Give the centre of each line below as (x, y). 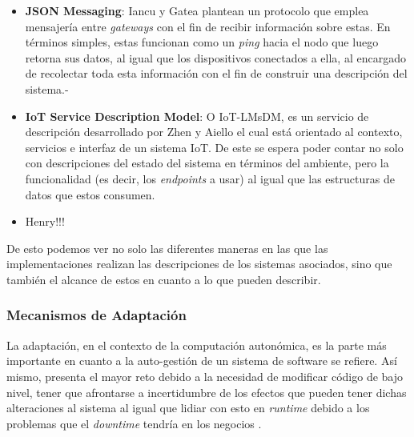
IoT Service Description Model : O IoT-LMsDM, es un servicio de (197, 116)
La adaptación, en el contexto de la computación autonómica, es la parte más (197, 345)
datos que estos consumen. (90, 194)
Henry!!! (45, 221)
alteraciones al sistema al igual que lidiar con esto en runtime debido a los (188, 408)
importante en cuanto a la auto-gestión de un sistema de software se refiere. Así (202, 361)
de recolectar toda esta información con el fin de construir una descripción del (216, 73)
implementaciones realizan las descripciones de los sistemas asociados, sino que (199, 264)
